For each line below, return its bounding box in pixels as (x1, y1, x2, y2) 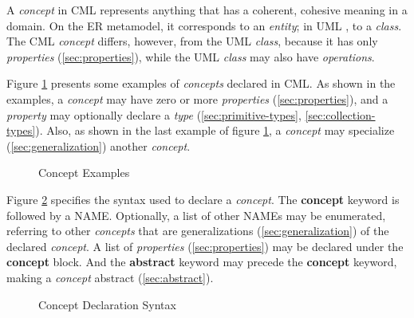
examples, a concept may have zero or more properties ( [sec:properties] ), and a (6, 90, 388, 107)
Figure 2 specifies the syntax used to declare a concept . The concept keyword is (6, 190, 400, 207)
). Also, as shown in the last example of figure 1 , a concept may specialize (35, 122, 395, 139)
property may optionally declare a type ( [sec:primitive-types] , (6, 106, 302, 123)
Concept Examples (38, 164, 130, 181)
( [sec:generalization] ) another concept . (6, 137, 191, 154)
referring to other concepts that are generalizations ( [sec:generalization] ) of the (6, 222, 389, 239)
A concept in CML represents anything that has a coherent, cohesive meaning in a (6, 2, 408, 18)
